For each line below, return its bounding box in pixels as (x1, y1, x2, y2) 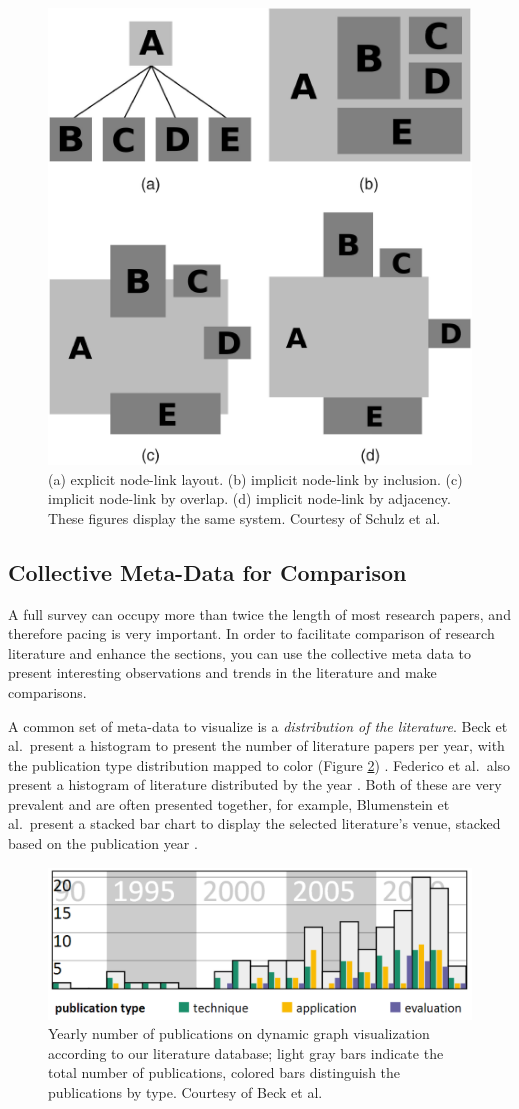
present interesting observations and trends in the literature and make (8, 662, 437, 683)
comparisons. (8, 681, 87, 702)
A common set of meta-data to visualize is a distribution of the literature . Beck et (8, 715, 508, 736)
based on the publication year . (8, 833, 198, 854)
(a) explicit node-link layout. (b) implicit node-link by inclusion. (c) (48, 468, 463, 489)
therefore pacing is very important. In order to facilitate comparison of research (8, 623, 495, 644)
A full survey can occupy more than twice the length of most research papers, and (8, 603, 511, 624)
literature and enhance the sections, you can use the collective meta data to (8, 642, 472, 663)
